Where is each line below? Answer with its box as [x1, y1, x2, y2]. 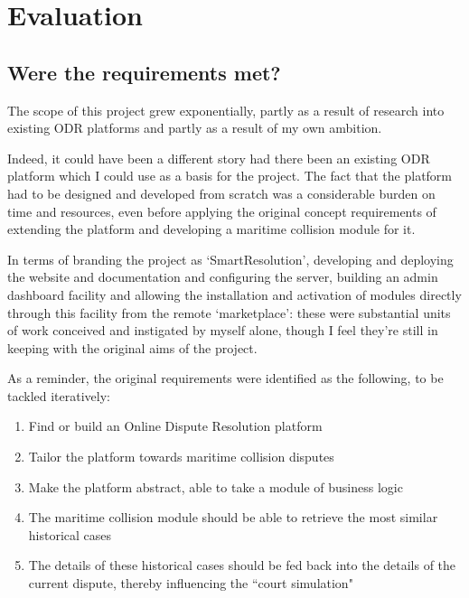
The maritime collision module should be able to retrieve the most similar [28, 508, 438, 527]
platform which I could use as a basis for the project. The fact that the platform [7, 166, 453, 185]
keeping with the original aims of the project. [7, 338, 258, 357]
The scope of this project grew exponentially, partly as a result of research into [7, 100, 445, 119]
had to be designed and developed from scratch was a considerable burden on [7, 183, 436, 202]
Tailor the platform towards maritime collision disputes [28, 447, 334, 466]
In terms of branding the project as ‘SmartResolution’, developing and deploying [7, 249, 454, 268]
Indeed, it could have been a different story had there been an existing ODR [7, 148, 430, 167]
